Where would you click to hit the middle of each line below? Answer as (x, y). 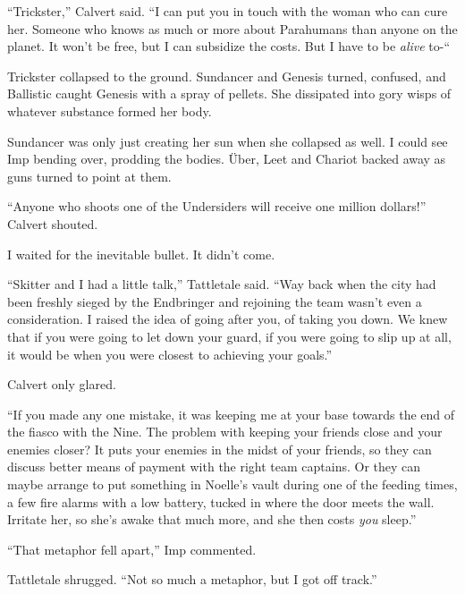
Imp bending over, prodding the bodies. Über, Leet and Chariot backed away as (227, 159)
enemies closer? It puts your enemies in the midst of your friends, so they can (220, 449)
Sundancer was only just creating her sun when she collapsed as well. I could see (228, 141)
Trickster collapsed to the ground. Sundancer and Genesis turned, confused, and (227, 76)
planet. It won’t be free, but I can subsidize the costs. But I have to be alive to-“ (229, 46)
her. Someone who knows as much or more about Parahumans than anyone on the (232, 28)
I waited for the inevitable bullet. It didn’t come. (141, 254)
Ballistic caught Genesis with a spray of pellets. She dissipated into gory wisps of (229, 93)
